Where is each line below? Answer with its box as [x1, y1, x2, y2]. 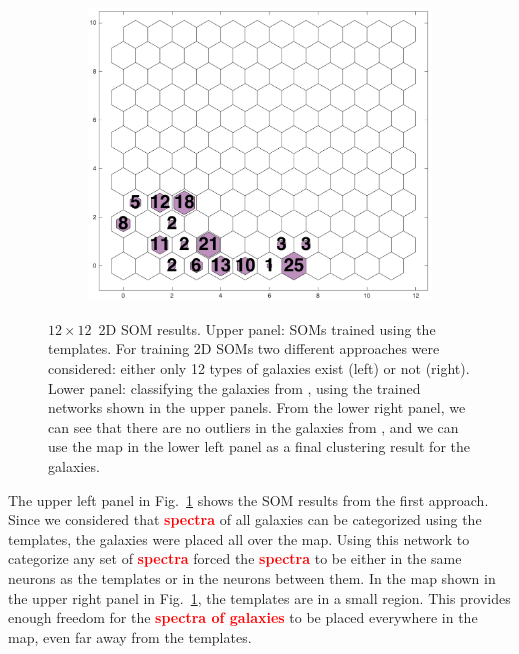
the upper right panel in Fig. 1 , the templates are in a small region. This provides [8, 587, 511, 608]
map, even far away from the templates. [8, 626, 252, 647]
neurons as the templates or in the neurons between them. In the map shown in [8, 567, 496, 588]
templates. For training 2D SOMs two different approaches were [48, 338, 440, 359]
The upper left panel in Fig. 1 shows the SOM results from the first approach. [8, 489, 489, 510]
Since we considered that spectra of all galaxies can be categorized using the [8, 509, 482, 530]
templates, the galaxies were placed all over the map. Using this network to [8, 528, 470, 549]
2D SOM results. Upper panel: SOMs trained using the [98, 318, 436, 339]
